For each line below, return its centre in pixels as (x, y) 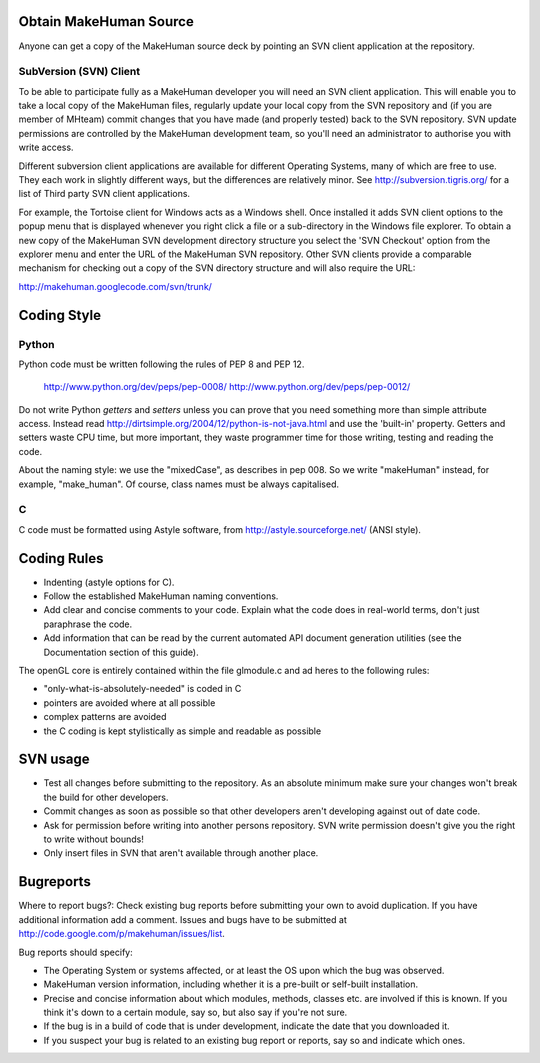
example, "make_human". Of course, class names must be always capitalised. (179, 484)
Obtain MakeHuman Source (106, 21)
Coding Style (60, 315)
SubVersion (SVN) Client (79, 72)
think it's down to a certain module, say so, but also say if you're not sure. (195, 1012)
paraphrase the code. (88, 624)
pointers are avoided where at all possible (129, 702)
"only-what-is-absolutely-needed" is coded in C (142, 689)
